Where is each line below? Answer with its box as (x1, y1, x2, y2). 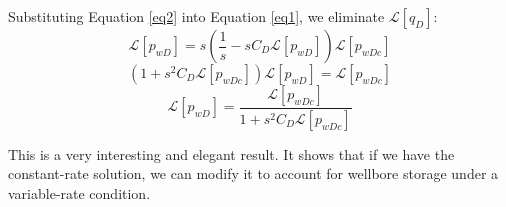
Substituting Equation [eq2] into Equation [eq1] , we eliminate (8, 6, 385, 26)
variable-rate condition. (8, 183, 151, 204)
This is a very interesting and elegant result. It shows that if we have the (8, 143, 455, 164)
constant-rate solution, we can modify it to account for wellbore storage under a (8, 163, 499, 184)
